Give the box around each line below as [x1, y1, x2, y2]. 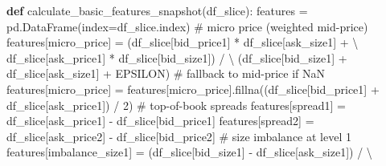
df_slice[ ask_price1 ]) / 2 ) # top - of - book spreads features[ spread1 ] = [6, 96, 346, 113]
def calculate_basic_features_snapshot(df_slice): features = [6, 2, 308, 18]
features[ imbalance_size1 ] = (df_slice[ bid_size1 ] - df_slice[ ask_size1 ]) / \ [6, 144, 372, 160]
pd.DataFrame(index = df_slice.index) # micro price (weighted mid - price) [6, 18, 368, 34]
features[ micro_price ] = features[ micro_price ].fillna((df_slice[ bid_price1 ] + [6, 80, 380, 97]
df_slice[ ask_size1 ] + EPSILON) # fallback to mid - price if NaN [6, 65, 326, 82]
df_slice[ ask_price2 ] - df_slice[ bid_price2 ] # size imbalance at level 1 [6, 128, 351, 144]
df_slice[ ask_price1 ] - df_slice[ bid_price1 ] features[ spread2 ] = [6, 112, 314, 129]
